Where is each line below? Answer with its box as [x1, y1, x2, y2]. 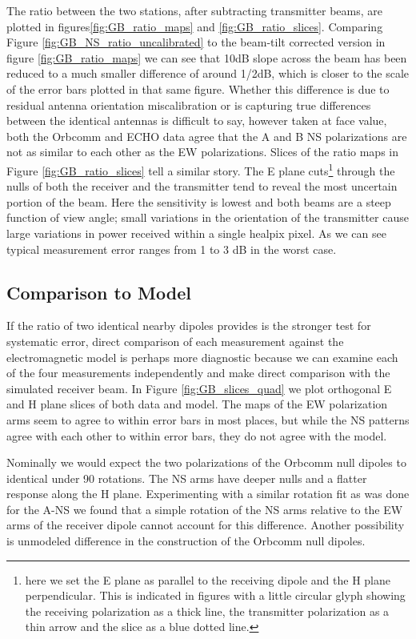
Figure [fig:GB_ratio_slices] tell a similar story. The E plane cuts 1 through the [6, 159, 395, 179]
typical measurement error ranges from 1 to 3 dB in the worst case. [6, 240, 337, 257]
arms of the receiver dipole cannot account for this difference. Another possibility [6, 516, 405, 533]
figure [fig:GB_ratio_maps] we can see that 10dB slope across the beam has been [6, 49, 407, 66]
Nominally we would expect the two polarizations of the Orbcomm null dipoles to [6, 454, 406, 471]
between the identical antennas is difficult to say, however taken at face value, [6, 112, 387, 129]
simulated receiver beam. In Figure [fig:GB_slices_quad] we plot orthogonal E [6, 380, 392, 396]
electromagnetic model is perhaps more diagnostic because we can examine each [6, 348, 398, 365]
